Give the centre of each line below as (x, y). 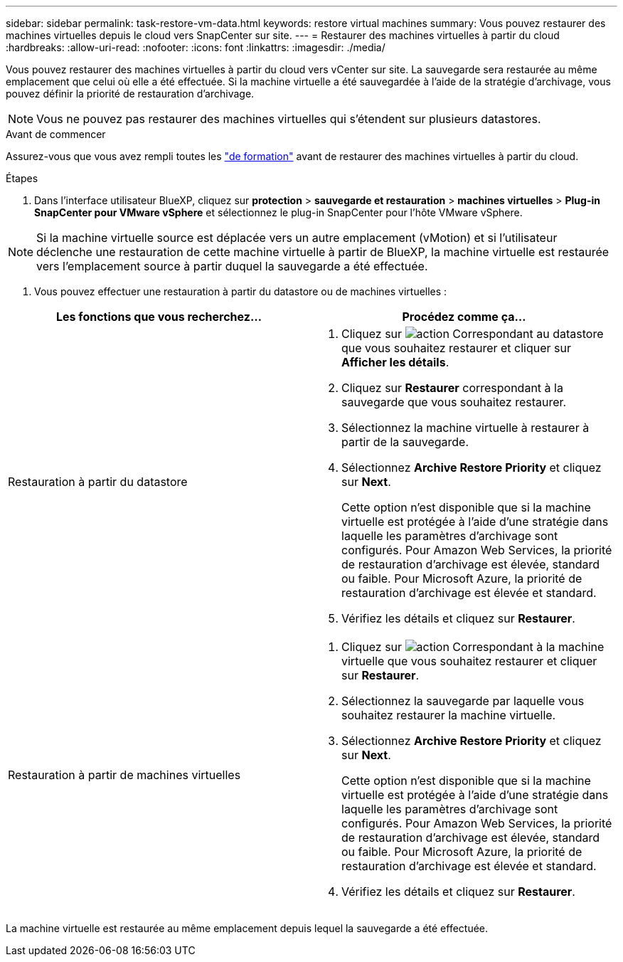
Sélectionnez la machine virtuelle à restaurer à (465, 428)
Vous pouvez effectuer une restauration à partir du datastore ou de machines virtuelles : (241, 291)
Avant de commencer (56, 134)
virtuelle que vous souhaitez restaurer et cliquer (469, 661)
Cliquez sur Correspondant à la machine (473, 647)
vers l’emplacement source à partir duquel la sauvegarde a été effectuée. (232, 266)
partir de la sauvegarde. (405, 442)
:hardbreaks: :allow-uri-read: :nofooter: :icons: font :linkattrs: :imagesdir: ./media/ (196, 47)
